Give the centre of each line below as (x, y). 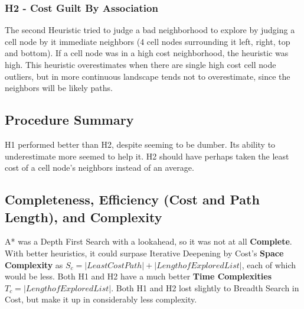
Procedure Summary (69, 120)
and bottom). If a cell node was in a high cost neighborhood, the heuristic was (147, 53)
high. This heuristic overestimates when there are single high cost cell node (140, 64)
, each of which (269, 264)
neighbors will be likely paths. (59, 88)
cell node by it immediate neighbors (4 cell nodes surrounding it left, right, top (148, 41)
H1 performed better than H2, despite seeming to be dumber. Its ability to (140, 144)
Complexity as (34, 264)
